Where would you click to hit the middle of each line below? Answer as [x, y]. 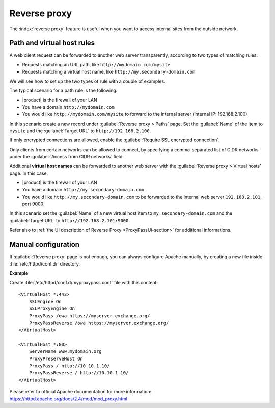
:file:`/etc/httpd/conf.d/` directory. [45, 263]
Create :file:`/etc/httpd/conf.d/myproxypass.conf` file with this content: [84, 282]
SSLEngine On [45, 302]
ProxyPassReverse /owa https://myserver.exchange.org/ [99, 323]
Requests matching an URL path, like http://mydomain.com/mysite [96, 64]
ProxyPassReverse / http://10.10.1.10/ [79, 373]
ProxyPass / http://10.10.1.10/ [69, 366]
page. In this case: [29, 173]
